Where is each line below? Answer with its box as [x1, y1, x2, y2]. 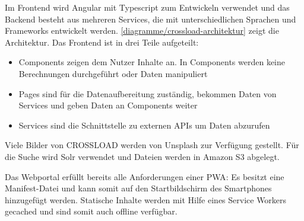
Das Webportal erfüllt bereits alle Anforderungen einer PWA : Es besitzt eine [5, 170, 284, 182]
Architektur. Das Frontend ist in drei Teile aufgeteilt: [5, 36, 199, 48]
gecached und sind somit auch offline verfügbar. [5, 205, 178, 217]
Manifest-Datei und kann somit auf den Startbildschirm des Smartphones [5, 182, 272, 194]
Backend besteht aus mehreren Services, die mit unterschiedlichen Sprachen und [5, 12, 296, 25]
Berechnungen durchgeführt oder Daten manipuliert [18, 67, 208, 79]
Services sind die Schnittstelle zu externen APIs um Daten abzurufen [18, 118, 270, 131]
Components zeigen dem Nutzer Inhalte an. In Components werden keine [18, 56, 285, 68]
